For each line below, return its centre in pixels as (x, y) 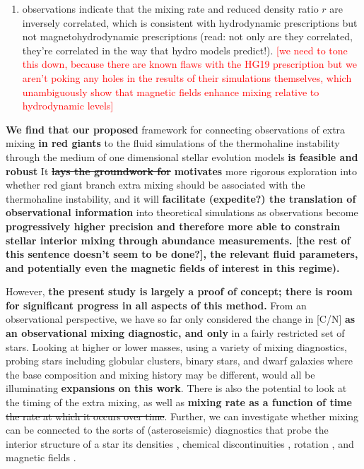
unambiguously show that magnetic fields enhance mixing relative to (171, 91)
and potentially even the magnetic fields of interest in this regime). (173, 267)
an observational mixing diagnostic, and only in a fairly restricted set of (175, 333)
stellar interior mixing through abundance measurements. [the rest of (178, 240)
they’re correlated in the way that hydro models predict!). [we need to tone (185, 50)
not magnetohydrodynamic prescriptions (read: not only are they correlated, (187, 36)
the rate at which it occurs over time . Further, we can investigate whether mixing (182, 416)
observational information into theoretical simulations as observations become (182, 212)
